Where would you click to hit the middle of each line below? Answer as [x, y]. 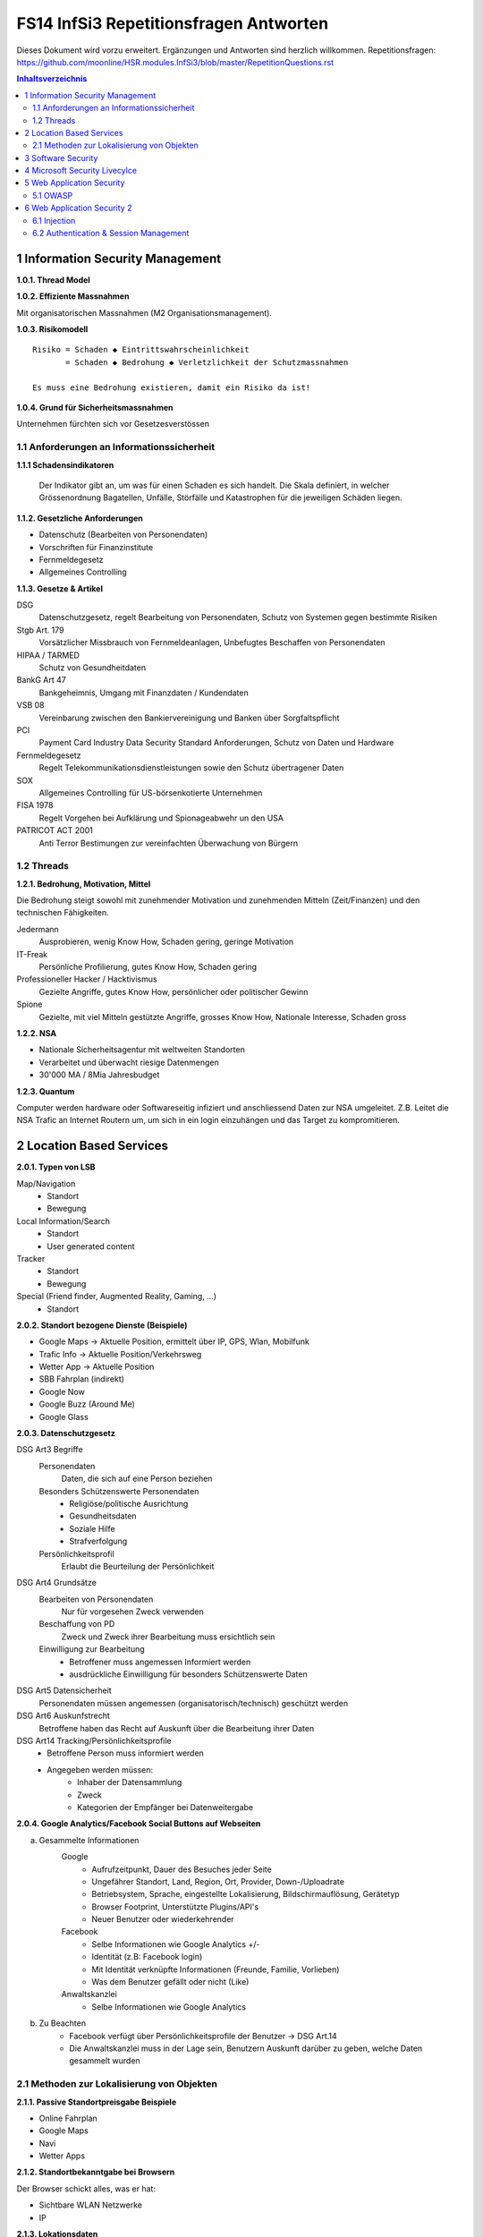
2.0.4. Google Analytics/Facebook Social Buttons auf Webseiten [139, 1824]
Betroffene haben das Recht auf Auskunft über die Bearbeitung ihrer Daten [177, 1728]
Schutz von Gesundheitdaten [93, 668]
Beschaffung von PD [77, 1624]
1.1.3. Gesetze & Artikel [59, 588]
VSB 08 [30, 705]
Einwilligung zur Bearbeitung [92, 1649]
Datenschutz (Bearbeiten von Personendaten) [123, 535]
